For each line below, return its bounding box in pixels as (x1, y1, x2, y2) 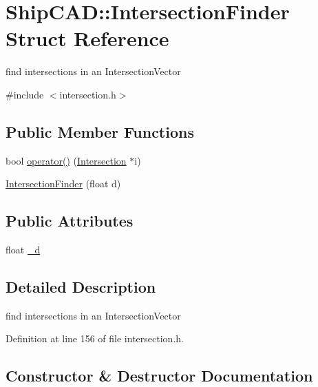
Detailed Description (6, 276, 156, 297)
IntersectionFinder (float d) (6, 176, 121, 191)
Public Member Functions (6, 121, 194, 142)
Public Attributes (6, 210, 134, 231)
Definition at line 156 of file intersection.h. (6, 331, 184, 346)
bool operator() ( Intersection (6, 153, 127, 167)
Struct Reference (6, 24, 169, 52)
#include (6, 87, 44, 101)
